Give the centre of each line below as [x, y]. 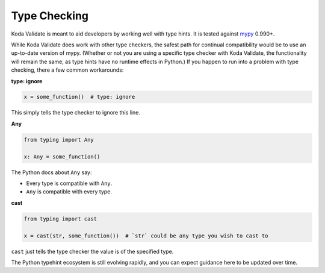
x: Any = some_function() [62, 156]
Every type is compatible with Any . [69, 183]
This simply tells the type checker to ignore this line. [76, 113]
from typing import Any [59, 140]
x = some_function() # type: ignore [79, 97]
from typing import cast [60, 219]
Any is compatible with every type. [69, 192]
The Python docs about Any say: [51, 172]
